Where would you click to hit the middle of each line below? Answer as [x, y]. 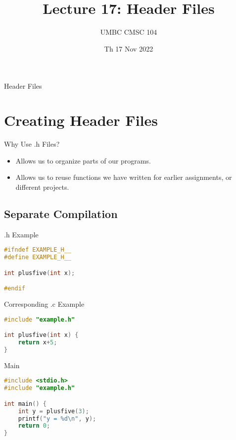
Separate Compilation [61, 213]
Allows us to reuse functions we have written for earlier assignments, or [124, 177]
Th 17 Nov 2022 [129, 48]
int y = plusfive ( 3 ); [53, 411]
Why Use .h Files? [32, 144]
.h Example [21, 234]
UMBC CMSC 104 [129, 32]
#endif [15, 289]
